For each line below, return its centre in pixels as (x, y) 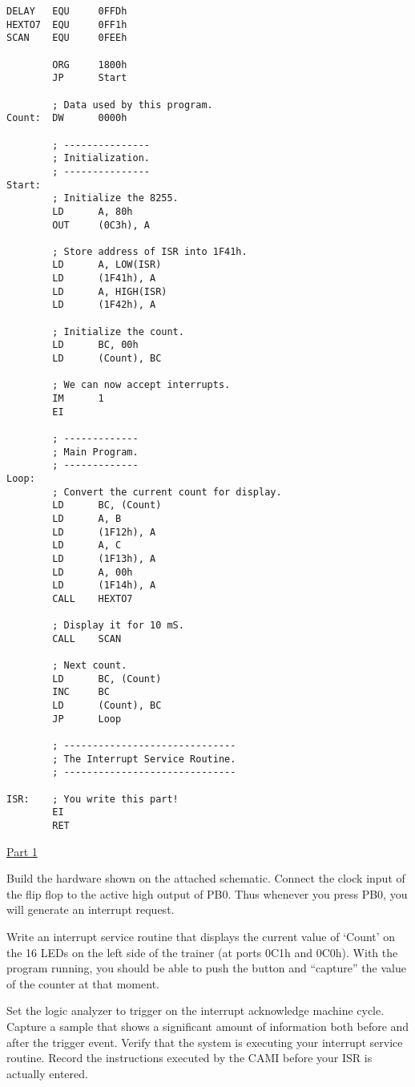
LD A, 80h (93, 211)
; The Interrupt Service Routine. (144, 759)
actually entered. (47, 1073)
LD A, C (87, 546)
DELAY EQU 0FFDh (67, 11)
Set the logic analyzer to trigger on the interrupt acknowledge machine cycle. (195, 1010)
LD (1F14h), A (104, 586)
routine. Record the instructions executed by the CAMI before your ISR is (189, 1058)
